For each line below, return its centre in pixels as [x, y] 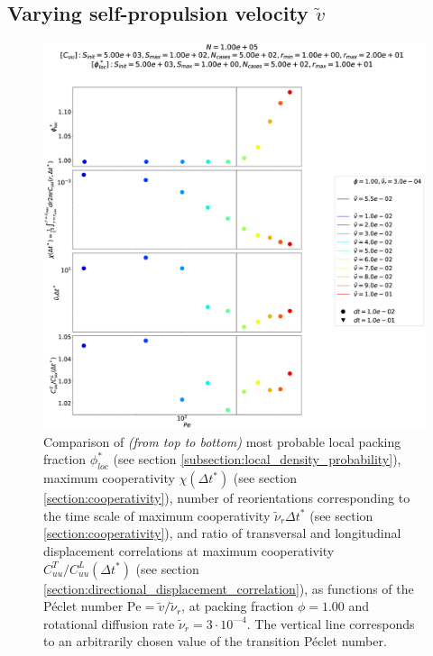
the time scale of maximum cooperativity [157, 515]
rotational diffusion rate [109, 623]
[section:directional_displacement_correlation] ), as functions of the [229, 588]
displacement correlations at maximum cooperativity [189, 550]
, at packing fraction [238, 606]
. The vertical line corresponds [331, 623]
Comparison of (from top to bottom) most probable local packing [222, 441]
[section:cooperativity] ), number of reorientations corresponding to [227, 498]
